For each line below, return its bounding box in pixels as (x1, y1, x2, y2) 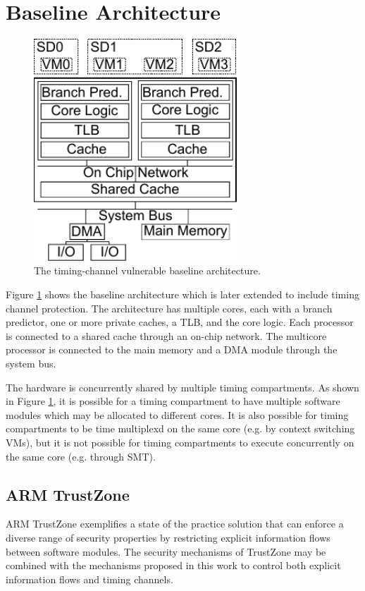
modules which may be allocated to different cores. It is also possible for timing (6, 407, 349, 422)
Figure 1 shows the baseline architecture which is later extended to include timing (6, 287, 359, 302)
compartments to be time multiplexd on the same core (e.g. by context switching (6, 421, 355, 436)
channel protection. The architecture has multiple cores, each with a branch (6, 300, 333, 315)
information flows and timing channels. (6, 571, 173, 586)
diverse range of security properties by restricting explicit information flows (6, 530, 330, 544)
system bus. (6, 356, 56, 371)
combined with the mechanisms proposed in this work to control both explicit (6, 558, 341, 573)
